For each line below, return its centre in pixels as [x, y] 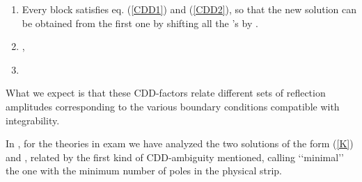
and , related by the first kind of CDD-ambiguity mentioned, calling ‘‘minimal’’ [175, 157]
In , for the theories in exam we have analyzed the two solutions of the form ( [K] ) [180, 143]
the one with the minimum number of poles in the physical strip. [144, 171]
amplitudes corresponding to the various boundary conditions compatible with [173, 106]
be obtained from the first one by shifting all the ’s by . [140, 23]
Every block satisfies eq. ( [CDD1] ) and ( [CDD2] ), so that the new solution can [189, 9]
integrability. [33, 120]
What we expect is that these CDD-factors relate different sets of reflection [166, 93]
